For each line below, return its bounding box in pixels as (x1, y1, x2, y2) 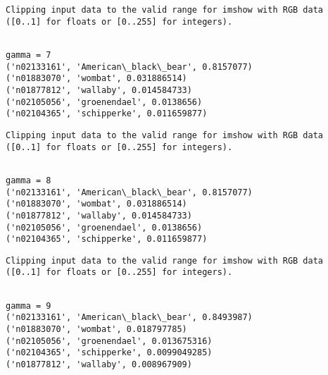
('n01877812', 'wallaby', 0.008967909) (6, 359, 192, 370)
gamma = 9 (6, 300, 51, 311)
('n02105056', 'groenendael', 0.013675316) (6, 336, 213, 346)
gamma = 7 (6, 49, 51, 60)
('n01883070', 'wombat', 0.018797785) (6, 324, 187, 335)
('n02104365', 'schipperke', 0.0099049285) (6, 348, 213, 358)
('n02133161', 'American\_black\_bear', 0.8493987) (6, 312, 253, 323)
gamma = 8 (6, 175, 51, 185)
